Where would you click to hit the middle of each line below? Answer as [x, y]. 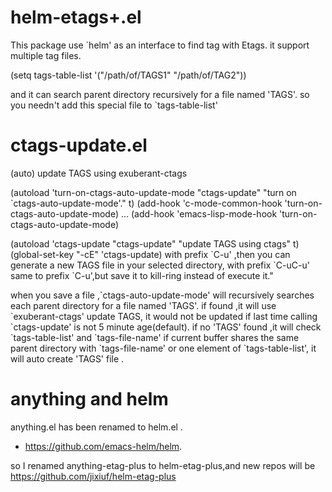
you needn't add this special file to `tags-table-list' [114, 105]
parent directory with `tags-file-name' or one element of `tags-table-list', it [163, 348]
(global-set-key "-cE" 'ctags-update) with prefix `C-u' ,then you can [150, 254]
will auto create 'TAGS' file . [67, 358]
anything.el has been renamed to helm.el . [96, 427]
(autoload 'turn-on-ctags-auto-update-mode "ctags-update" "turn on [153, 192]
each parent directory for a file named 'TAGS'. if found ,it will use [143, 305]
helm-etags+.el [76, 17]
